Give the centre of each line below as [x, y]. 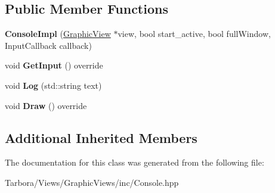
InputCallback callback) [48, 45]
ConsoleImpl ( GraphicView [58, 34]
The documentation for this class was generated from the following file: [135, 162]
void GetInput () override [54, 65]
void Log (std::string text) [53, 85]
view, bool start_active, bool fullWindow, [194, 34]
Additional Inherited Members [101, 137]
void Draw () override [46, 105]
